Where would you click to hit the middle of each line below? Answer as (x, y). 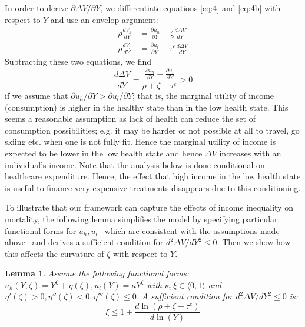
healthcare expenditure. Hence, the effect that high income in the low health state (153, 176)
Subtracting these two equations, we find (78, 61)
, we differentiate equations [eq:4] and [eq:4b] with (190, 8)
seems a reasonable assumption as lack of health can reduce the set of (130, 119)
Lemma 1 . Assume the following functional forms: (97, 273)
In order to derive (37, 8)
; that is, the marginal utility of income (203, 95)
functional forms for (41, 230)
